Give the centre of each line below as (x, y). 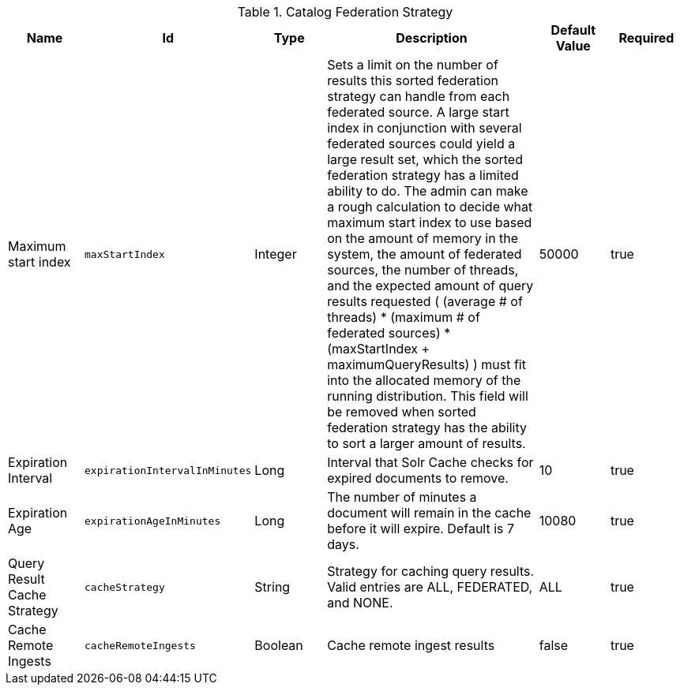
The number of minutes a (402, 497)
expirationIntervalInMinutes (168, 470)
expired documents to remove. (418, 478)
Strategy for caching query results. (431, 571)
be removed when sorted (402, 412)
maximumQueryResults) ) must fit (426, 364)
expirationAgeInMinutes (153, 521)
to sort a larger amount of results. (426, 443)
